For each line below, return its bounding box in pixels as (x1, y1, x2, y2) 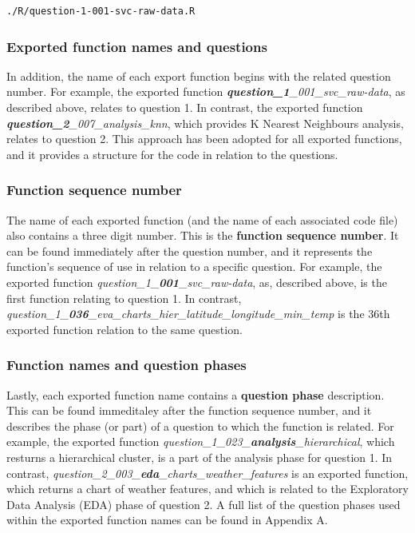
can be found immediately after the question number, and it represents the (6, 242, 373, 259)
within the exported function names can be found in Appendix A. (6, 511, 328, 528)
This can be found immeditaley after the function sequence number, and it (6, 402, 372, 419)
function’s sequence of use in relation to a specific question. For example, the (6, 258, 382, 275)
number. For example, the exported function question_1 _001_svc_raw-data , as (6, 83, 405, 100)
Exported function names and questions (6, 36, 267, 56)
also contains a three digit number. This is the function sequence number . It (6, 227, 399, 244)
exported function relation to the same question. (6, 320, 243, 337)
